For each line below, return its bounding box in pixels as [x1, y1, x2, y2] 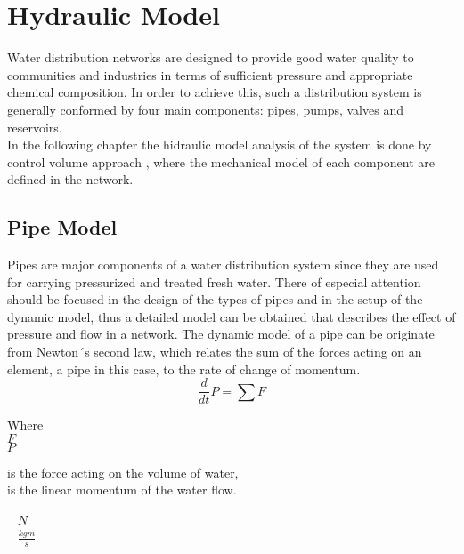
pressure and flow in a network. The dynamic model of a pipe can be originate [7, 325, 435, 343]
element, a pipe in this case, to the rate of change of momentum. [7, 359, 361, 378]
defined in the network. [7, 170, 134, 189]
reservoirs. [7, 117, 62, 136]
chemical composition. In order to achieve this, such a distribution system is [7, 83, 422, 101]
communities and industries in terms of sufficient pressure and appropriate [7, 65, 413, 84]
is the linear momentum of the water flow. [7, 480, 237, 499]
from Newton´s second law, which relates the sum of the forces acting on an [7, 342, 422, 361]
